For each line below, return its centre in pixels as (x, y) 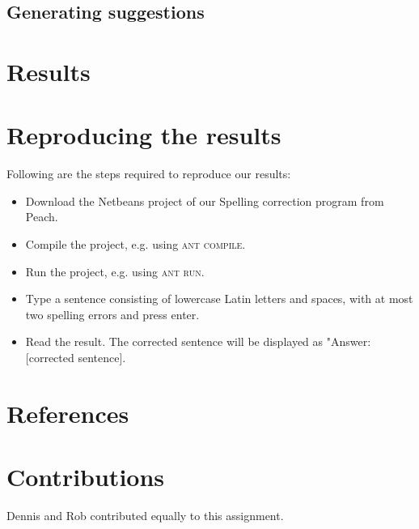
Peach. (42, 217)
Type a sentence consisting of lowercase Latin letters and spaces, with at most (219, 299)
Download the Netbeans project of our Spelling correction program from (205, 201)
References (68, 413)
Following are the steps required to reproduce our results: (149, 174)
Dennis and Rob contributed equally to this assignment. (145, 516)
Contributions (86, 477)
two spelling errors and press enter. (112, 314)
